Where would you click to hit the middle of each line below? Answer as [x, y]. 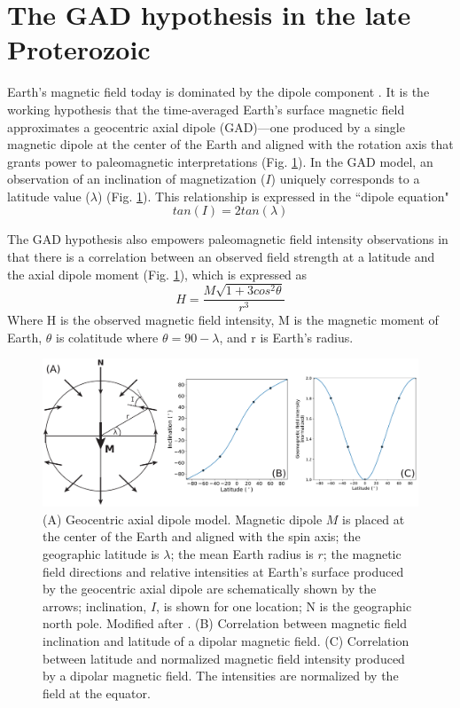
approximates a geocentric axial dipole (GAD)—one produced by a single [206, 126]
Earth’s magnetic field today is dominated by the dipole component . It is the [218, 92]
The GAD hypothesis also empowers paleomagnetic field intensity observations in [228, 239]
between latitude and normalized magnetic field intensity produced [224, 658]
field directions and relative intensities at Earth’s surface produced [223, 571]
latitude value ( [49, 196]
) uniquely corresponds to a [345, 179]
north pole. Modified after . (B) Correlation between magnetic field [225, 623]
